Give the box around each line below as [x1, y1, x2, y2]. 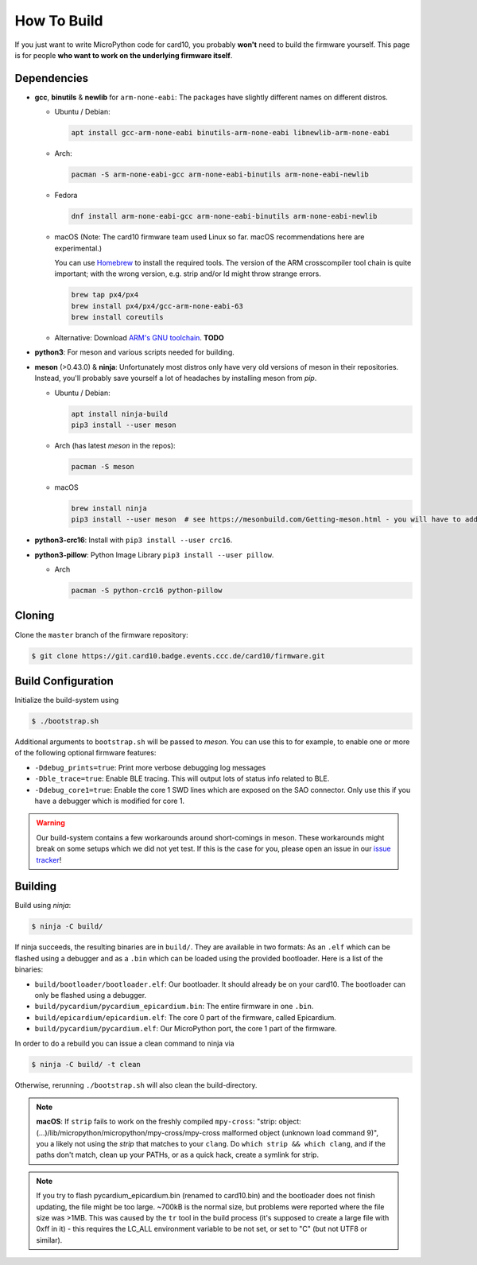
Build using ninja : [14, 901, 72, 910]
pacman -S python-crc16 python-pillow [71, 586, 223, 596]
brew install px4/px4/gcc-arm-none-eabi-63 [71, 301, 244, 310]
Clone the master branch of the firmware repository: [14, 630, 188, 639]
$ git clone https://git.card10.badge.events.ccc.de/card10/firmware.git [31, 651, 325, 660]
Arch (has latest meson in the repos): [54, 440, 176, 450]
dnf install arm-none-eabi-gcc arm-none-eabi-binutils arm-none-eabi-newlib [71, 211, 378, 221]
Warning [36, 818, 65, 828]
